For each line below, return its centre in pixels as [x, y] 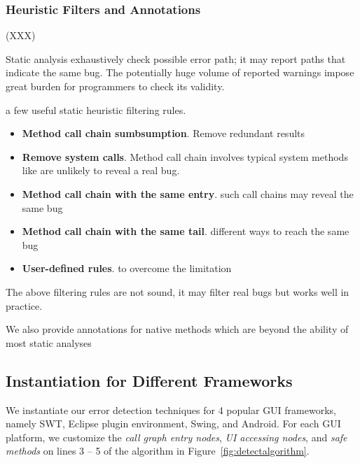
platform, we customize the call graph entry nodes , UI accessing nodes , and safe [176, 437]
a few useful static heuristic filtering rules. [96, 109]
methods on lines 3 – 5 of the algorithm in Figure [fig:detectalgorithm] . [158, 451]
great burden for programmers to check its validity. [115, 86]
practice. [24, 305]
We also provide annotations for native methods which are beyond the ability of [177, 329]
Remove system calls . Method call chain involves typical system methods [185, 156]
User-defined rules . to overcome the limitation [127, 268]
